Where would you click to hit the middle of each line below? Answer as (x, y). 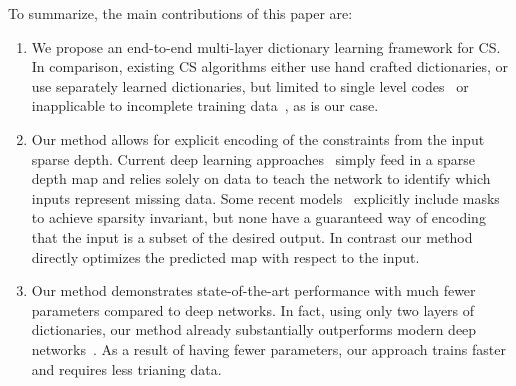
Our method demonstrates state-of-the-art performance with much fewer (253, 290)
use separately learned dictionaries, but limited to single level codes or (250, 85)
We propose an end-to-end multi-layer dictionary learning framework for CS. (266, 46)
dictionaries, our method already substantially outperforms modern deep (254, 329)
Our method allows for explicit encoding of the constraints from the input (258, 138)
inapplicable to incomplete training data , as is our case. (205, 105)
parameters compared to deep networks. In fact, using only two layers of (253, 309)
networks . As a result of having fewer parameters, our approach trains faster (268, 348)
